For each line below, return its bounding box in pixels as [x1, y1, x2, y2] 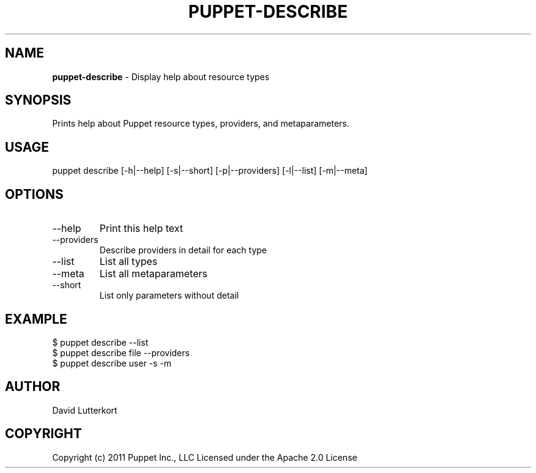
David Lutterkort [52, 404, 117, 415]
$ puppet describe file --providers [52, 347, 190, 358]
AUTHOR [5, 379, 61, 395]
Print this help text [99, 222, 184, 235]
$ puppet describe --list [52, 337, 149, 348]
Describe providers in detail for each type [99, 245, 267, 256]
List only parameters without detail [99, 290, 239, 301]
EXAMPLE [5, 311, 67, 327]
